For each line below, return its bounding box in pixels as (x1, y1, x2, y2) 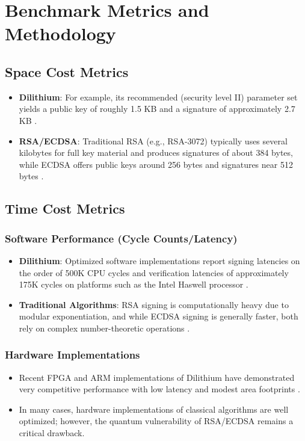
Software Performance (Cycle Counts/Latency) (5, 230, 238, 245)
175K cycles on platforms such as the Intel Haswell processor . (19, 278, 248, 291)
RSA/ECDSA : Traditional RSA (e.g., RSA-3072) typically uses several (19, 134, 288, 147)
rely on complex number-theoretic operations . (19, 321, 190, 334)
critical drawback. (19, 427, 85, 439)
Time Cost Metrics (5, 199, 125, 218)
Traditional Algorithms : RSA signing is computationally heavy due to (19, 298, 289, 310)
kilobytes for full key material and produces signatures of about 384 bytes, (19, 146, 293, 159)
